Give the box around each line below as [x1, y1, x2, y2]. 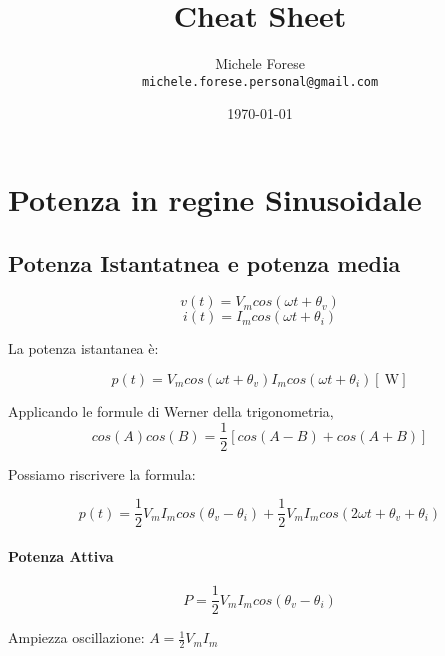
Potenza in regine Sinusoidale [8, 178, 422, 219]
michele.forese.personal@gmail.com [141, 74, 379, 89]
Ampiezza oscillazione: [8, 627, 145, 648]
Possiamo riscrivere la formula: [8, 463, 196, 484]
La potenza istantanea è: [8, 338, 159, 359]
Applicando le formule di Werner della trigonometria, [8, 400, 334, 421]
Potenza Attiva [8, 545, 114, 566]
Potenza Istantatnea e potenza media [8, 247, 401, 278]
